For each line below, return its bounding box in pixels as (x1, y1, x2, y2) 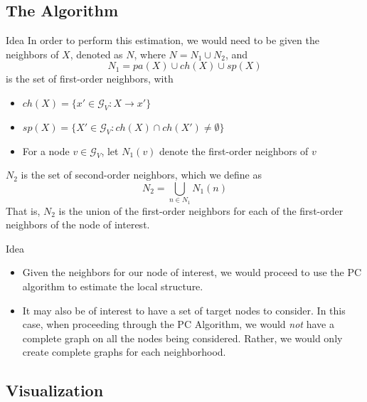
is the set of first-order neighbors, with (6, 71, 174, 86)
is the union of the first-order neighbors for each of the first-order (58, 203, 344, 218)
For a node (22, 143, 70, 158)
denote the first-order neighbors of (159, 143, 309, 158)
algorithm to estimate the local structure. (22, 279, 203, 294)
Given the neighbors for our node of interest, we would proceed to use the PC (22, 265, 362, 280)
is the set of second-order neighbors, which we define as (21, 167, 262, 182)
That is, (6, 203, 41, 218)
